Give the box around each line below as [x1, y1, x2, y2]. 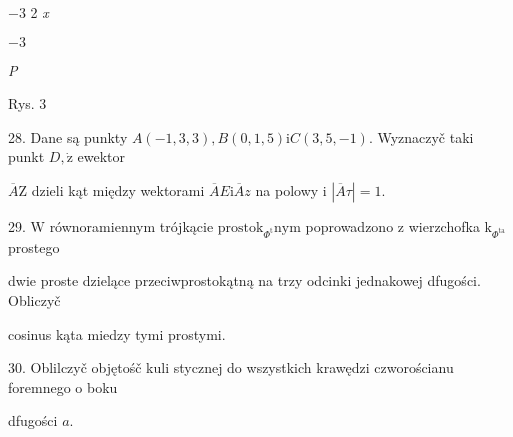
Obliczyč [8, 289, 61, 310]
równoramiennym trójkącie [49, 215, 214, 236]
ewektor [77, 146, 126, 167]
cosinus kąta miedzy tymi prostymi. [8, 323, 226, 344]
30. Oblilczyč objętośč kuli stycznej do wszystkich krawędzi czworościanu [8, 357, 454, 378]
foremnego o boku [8, 376, 118, 397]
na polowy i [255, 179, 327, 200]
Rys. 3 [8, 93, 47, 114]
